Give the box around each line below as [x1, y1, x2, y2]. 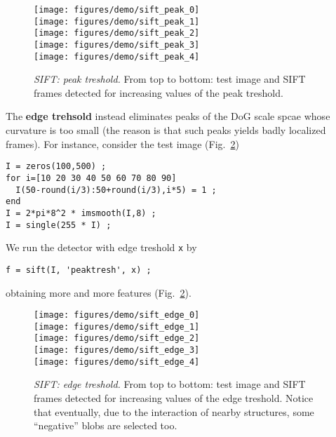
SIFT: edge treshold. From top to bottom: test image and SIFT [34, 377, 306, 391]
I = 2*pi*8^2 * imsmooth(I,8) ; [6, 208, 156, 218]
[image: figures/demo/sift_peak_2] [34, 28, 200, 39]
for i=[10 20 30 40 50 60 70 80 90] [6, 173, 177, 183]
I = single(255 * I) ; [6, 220, 112, 230]
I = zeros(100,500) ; [6, 161, 107, 172]
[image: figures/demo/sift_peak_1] [34, 16, 200, 27]
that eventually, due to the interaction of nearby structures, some [34, 404, 314, 419]
